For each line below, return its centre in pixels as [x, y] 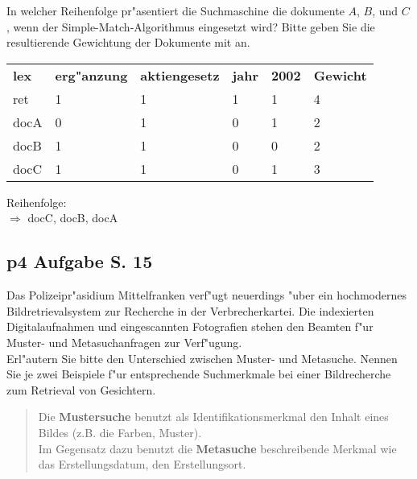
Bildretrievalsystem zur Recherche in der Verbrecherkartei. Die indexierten [190, 310]
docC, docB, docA [73, 218]
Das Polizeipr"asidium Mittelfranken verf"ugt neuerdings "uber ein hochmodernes [206, 295]
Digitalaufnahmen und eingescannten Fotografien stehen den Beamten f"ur [190, 326]
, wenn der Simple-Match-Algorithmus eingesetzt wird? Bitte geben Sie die [191, 26]
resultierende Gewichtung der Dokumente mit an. [128, 42]
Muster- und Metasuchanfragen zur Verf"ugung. [124, 342]
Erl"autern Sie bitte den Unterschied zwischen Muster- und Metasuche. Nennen [202, 358]
